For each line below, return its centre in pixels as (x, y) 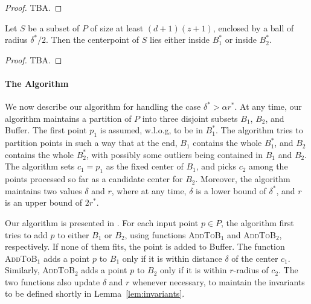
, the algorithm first (258, 222)
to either (73, 234)
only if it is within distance (172, 258)
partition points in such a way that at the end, (91, 143)
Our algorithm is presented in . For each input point (102, 222)
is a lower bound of (231, 190)
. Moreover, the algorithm (243, 179)
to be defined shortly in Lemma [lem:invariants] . (95, 293)
